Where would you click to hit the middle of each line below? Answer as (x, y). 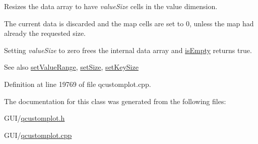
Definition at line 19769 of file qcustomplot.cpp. (78, 84)
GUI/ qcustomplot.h (35, 118)
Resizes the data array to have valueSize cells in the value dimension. (111, 6)
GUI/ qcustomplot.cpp (38, 135)
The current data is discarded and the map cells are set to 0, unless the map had (129, 23)
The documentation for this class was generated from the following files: (115, 101)
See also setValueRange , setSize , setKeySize (71, 67)
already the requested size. (45, 33)
